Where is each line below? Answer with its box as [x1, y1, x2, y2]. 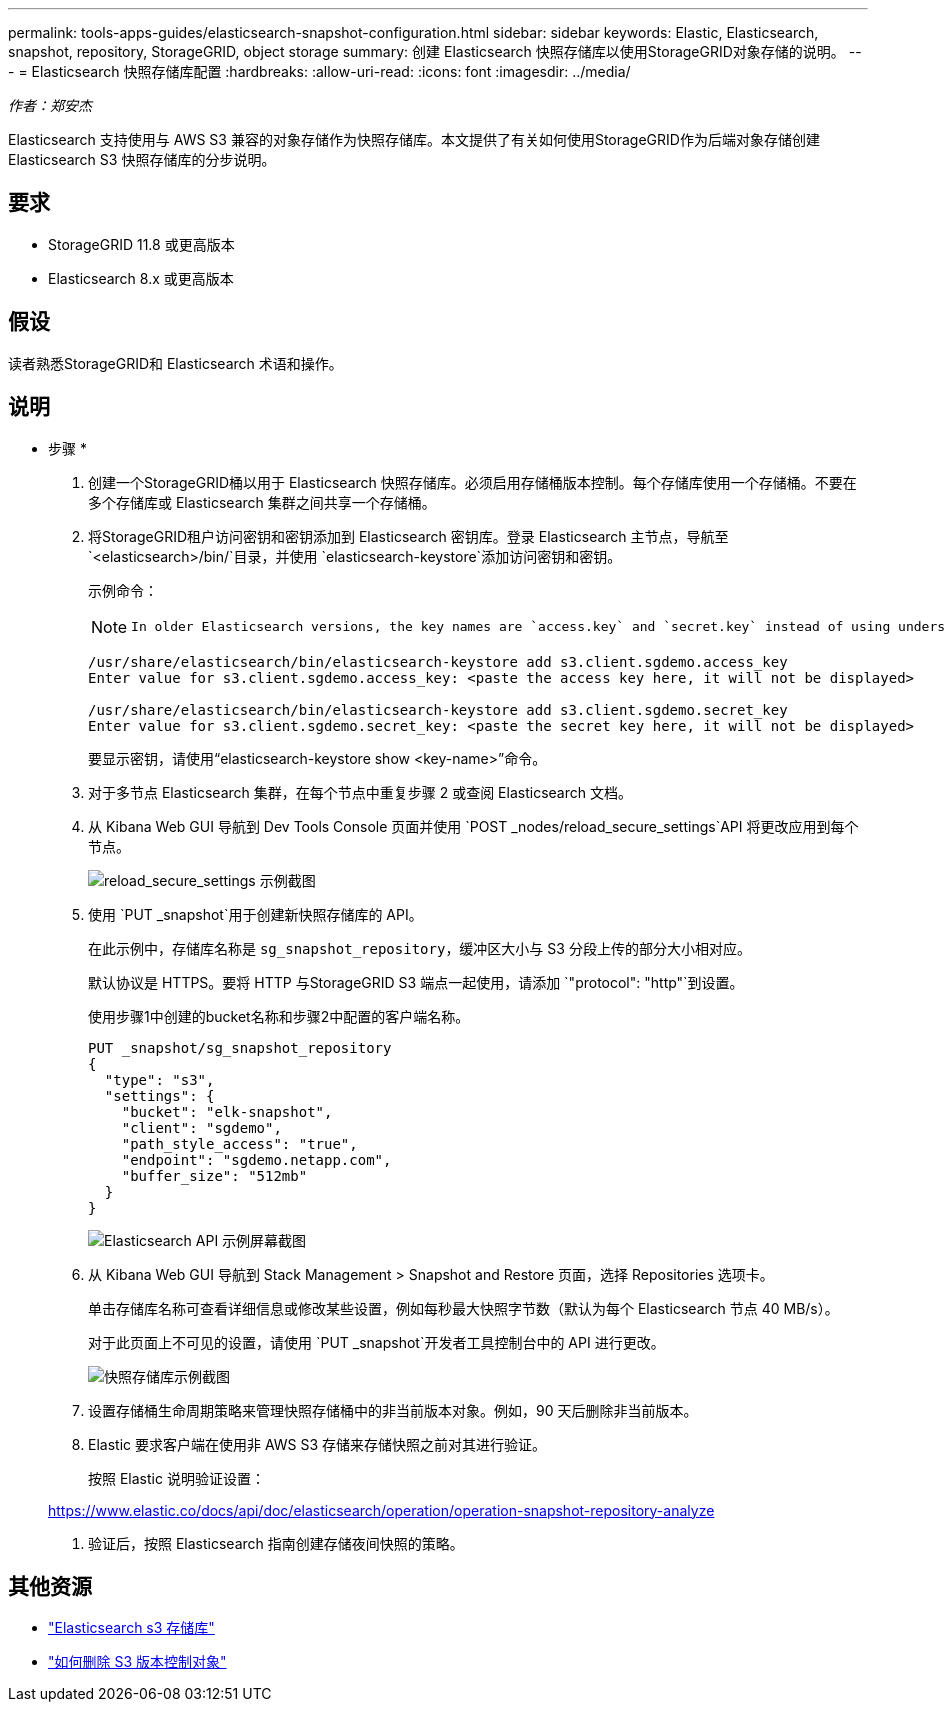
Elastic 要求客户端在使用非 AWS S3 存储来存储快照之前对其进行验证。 [88, 1435, 547, 1453]
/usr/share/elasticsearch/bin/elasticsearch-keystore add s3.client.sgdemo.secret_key [88, 701, 788, 718]
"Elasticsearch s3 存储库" [48, 1619, 215, 1637]
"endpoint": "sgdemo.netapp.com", [121, 1151, 392, 1168]
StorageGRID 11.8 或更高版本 [48, 235, 235, 253]
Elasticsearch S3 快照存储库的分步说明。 [8, 151, 276, 168]
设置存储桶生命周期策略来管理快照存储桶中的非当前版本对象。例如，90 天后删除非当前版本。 [88, 1401, 698, 1419]
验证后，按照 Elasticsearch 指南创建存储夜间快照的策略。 [88, 1534, 464, 1552]
